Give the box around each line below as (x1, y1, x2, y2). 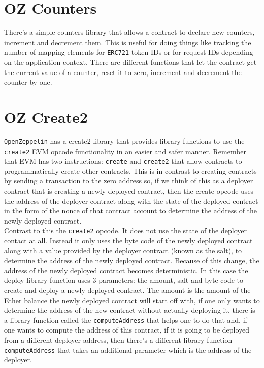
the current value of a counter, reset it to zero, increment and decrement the (4, 66, 242, 77)
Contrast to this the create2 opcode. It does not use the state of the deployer (4, 225, 247, 236)
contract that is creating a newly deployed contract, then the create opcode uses (4, 186, 254, 196)
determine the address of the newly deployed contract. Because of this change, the (4, 255, 259, 266)
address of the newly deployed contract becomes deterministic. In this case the (4, 265, 248, 275)
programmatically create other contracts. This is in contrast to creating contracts (4, 165, 257, 176)
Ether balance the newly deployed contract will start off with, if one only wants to (4, 295, 260, 305)
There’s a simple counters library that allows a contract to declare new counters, (4, 27, 255, 38)
